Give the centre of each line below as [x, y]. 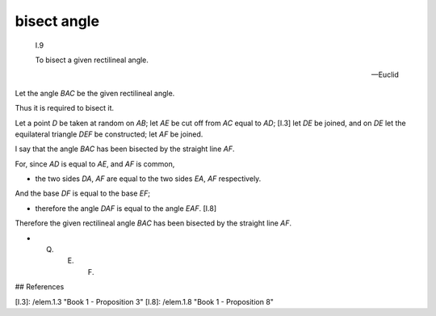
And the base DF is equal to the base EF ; [83, 193]
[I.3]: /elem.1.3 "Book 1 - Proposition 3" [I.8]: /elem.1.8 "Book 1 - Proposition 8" [145, 301]
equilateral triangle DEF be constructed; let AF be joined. [109, 134]
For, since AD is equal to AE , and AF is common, [95, 164]
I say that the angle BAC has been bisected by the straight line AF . [125, 149]
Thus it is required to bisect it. [65, 108]
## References [40, 287]
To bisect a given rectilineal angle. [92, 60]
